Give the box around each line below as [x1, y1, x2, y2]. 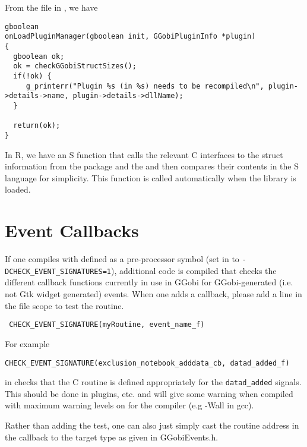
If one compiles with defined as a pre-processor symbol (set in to [5, 253, 239, 265]
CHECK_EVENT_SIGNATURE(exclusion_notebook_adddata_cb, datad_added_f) [5, 358, 290, 367]
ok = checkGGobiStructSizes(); [13, 62, 137, 71]
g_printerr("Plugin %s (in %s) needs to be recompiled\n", [26, 81, 264, 90]
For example [5, 337, 50, 350]
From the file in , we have [5, 1, 98, 14]
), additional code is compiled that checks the [110, 264, 277, 276]
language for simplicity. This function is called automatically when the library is [5, 171, 296, 184]
